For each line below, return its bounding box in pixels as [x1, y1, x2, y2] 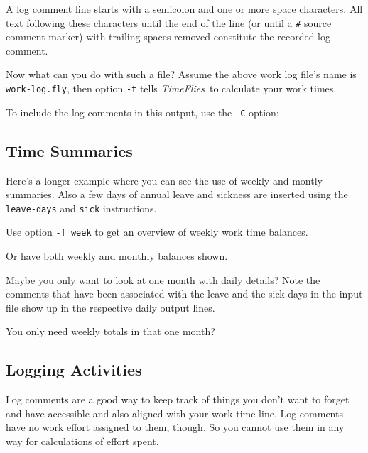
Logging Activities [6, 359, 142, 381]
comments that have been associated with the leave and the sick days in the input [6, 286, 363, 301]
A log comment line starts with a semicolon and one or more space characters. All [6, 1, 363, 16]
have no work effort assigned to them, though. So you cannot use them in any [6, 420, 345, 435]
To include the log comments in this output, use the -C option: [6, 104, 279, 119]
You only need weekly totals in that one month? [6, 324, 215, 339]
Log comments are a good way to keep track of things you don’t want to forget [6, 392, 350, 407]
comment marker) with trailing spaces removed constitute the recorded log [6, 29, 330, 44]
